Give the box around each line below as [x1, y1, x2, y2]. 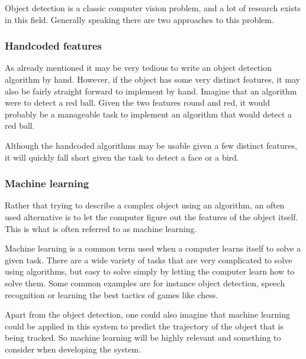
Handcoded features [5, 38, 102, 53]
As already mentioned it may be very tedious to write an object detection [5, 61, 272, 74]
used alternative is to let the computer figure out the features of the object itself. [5, 210, 298, 223]
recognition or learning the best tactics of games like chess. [5, 288, 218, 301]
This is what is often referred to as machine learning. [5, 222, 197, 234]
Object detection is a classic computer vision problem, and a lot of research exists [5, 2, 301, 14]
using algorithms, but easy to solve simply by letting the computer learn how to [5, 265, 295, 278]
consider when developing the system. [5, 342, 141, 355]
